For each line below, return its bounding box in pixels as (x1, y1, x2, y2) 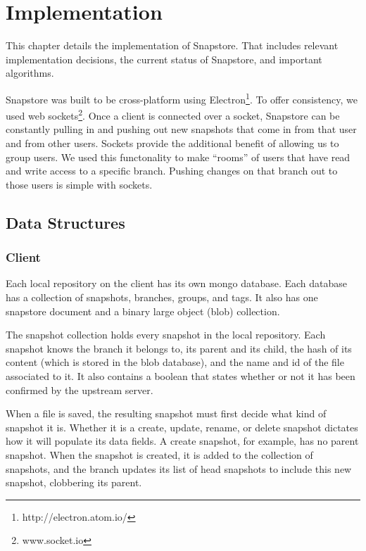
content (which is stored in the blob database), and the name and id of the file (6, 355, 344, 369)
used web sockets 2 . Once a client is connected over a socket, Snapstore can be (6, 106, 340, 122)
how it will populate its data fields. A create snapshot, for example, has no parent (6, 433, 359, 448)
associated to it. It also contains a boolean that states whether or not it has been (6, 368, 355, 383)
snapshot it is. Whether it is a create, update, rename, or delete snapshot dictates (6, 419, 358, 434)
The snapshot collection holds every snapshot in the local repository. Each (6, 327, 326, 342)
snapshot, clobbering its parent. (6, 475, 142, 490)
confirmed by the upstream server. (6, 382, 153, 397)
